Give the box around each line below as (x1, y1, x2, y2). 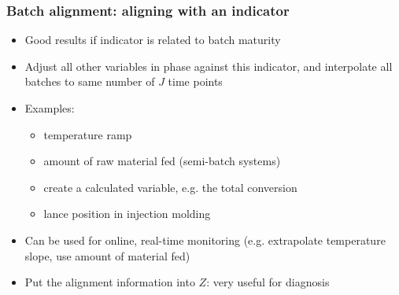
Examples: (24, 100, 75, 116)
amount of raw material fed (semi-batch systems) (43, 153, 281, 169)
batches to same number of (24, 73, 155, 90)
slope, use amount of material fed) (24, 247, 190, 264)
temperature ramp (43, 126, 132, 142)
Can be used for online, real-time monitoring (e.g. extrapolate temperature (24, 231, 386, 248)
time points (168, 73, 223, 90)
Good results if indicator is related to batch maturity (24, 31, 281, 48)
